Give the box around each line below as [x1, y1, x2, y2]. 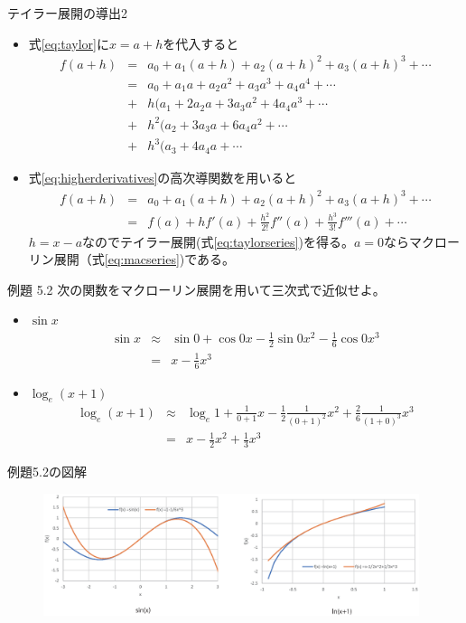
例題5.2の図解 [7, 462, 87, 481]
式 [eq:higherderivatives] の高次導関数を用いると [28, 168, 297, 187]
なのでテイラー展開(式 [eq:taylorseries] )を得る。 [82, 231, 354, 250]
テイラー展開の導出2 [7, 4, 127, 22]
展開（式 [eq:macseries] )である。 [53, 250, 236, 269]
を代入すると [163, 33, 239, 52]
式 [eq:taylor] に [28, 33, 109, 52]
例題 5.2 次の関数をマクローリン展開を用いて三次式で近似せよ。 [7, 279, 386, 298]
